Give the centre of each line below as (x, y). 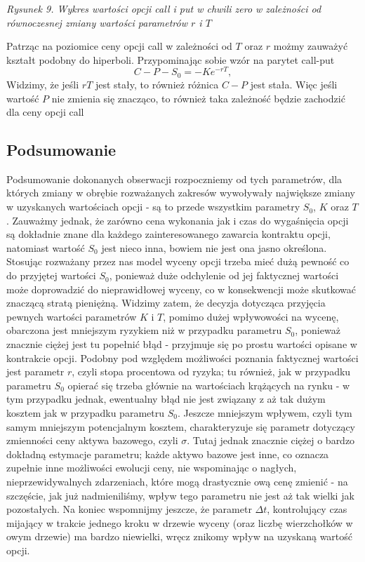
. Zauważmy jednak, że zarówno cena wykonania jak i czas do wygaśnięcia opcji (178, 220)
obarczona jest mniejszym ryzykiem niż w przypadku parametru (144, 330)
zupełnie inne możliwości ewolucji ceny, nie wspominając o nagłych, (152, 468)
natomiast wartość (46, 247)
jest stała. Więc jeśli (294, 84)
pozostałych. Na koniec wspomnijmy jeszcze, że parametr (129, 509)
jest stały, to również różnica (157, 84)
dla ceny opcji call (45, 112)
